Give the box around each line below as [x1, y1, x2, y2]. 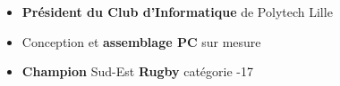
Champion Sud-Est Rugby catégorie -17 [21, 62, 253, 81]
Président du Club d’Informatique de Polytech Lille [21, 3, 333, 20]
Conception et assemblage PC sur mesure [21, 32, 261, 51]
